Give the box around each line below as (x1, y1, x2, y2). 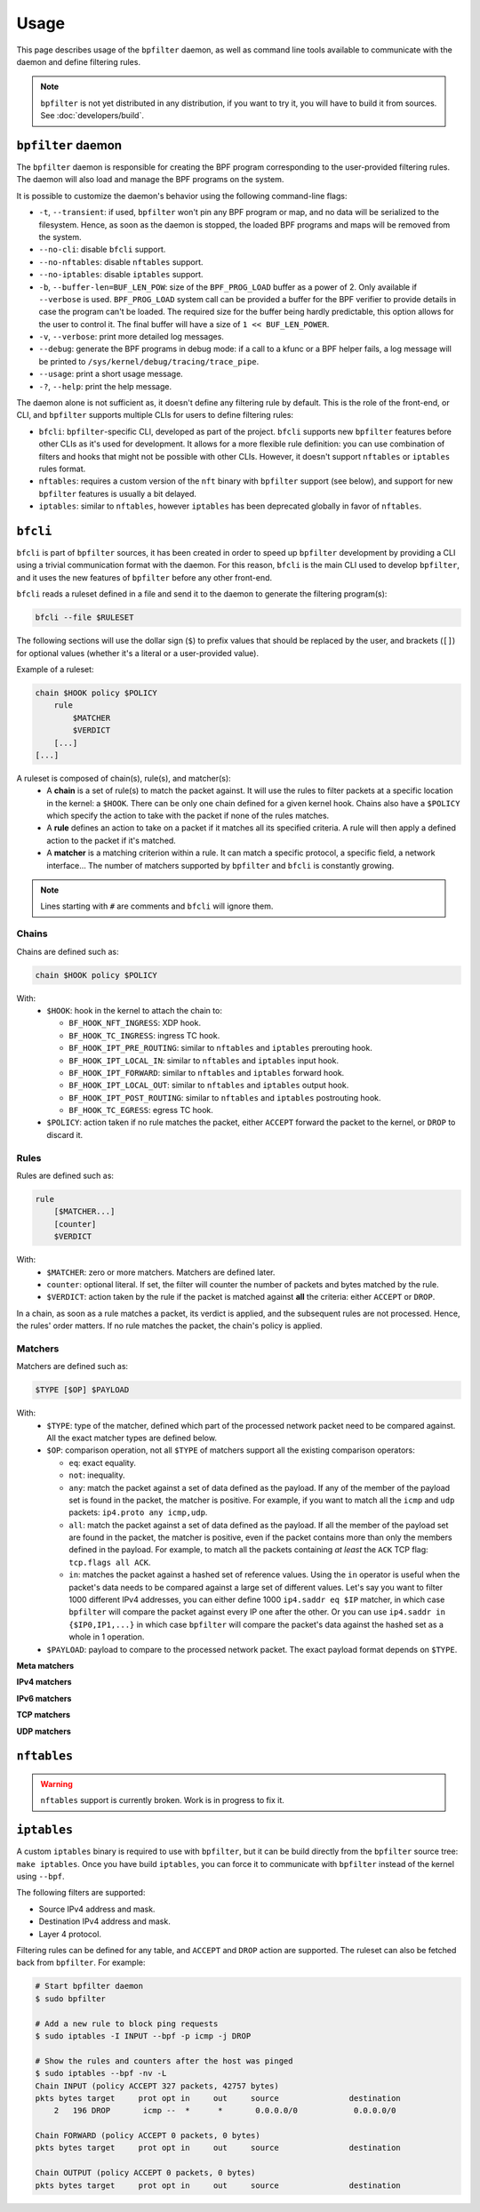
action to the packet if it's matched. (46, 835, 177, 846)
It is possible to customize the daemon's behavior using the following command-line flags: (16, 190, 348, 201)
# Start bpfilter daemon (35, 1981, 144, 1992)
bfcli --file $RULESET (35, 613, 134, 622)
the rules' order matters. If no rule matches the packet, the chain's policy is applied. (16, 1320, 324, 1331)
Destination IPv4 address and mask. (38, 1916, 171, 1927)
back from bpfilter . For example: (16, 1957, 146, 1968)
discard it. (46, 1129, 84, 1140)
